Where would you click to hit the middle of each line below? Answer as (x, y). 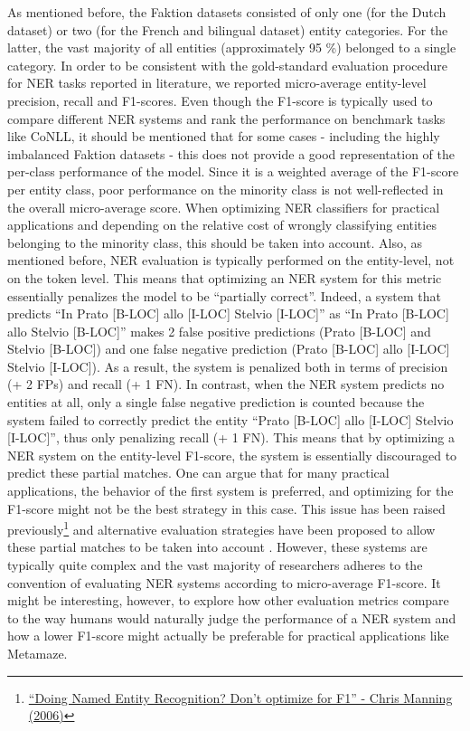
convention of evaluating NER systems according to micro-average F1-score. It (224, 582)
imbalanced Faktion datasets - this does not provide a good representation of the (231, 153)
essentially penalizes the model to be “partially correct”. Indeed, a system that (224, 295)
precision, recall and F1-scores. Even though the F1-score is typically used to (220, 100)
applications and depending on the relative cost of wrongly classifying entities (222, 225)
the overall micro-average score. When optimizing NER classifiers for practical (224, 207)
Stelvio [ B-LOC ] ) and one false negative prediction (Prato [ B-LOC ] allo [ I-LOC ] (229, 349)
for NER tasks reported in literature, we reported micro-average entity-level (217, 83)
